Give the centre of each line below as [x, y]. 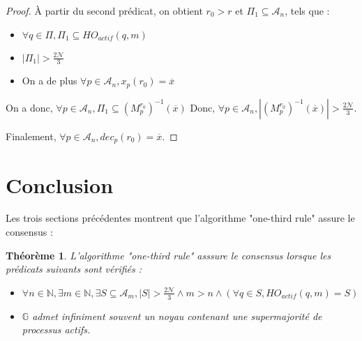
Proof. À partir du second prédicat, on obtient [104, 10]
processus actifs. [56, 329]
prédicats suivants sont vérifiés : [74, 269]
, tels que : [307, 10]
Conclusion [60, 184]
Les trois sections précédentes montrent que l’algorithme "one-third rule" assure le [180, 218]
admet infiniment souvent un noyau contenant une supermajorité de [177, 316]
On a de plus [50, 81]
